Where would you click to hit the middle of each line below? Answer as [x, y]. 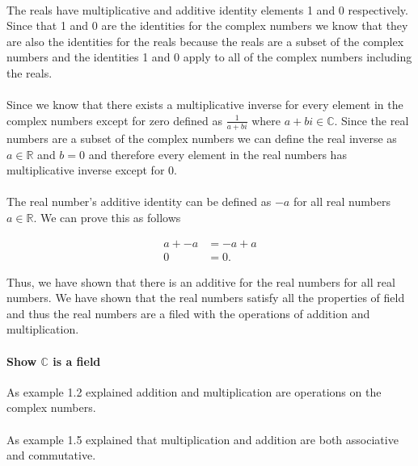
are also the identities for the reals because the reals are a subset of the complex [205, 41]
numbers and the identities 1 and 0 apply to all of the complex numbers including [209, 57]
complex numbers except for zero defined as [115, 120]
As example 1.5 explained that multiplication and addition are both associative [203, 439]
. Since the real [372, 120]
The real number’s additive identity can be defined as [139, 202]
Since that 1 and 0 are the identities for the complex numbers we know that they [207, 25]
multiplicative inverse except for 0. [92, 170]
